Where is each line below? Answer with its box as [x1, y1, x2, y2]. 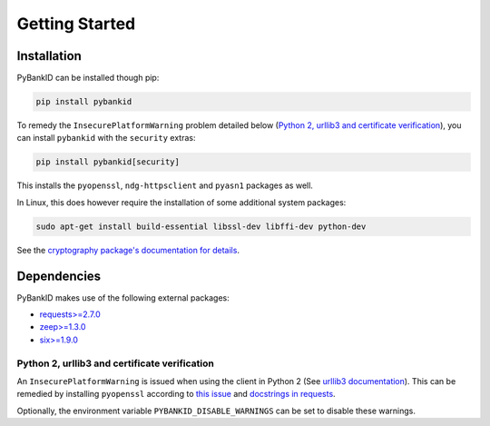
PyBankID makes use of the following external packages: [16, 292, 230, 303]
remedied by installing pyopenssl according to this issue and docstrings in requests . [16, 389, 336, 400]
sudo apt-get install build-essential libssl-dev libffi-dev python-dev [35, 221, 367, 232]
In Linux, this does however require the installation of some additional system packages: [16, 196, 347, 208]
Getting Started [16, 14, 136, 34]
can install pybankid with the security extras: [16, 133, 196, 144]
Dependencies [16, 268, 102, 283]
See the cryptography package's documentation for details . [16, 244, 240, 255]
